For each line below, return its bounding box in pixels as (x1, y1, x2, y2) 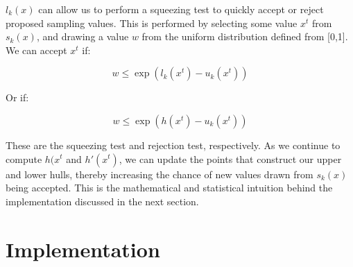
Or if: (6, 90, 29, 105)
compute (6, 151, 42, 166)
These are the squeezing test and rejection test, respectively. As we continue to (6, 137, 341, 152)
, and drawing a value (36, 29, 129, 44)
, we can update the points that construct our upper (119, 151, 342, 166)
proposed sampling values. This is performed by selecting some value (6, 15, 298, 30)
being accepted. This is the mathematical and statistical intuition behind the (6, 180, 333, 195)
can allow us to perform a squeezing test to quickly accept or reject (38, 2, 324, 16)
